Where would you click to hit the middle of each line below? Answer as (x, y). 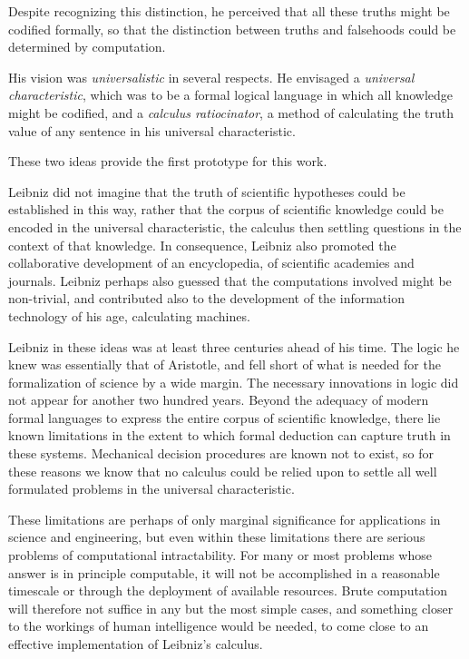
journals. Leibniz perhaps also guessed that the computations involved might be (230, 280)
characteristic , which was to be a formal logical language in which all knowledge (230, 95)
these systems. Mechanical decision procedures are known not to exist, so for (221, 453)
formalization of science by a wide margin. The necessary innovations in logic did (234, 382)
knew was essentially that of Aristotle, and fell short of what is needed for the (225, 364)
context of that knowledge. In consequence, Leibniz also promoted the (202, 245)
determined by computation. (87, 47)
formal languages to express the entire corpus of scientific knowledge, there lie (225, 417)
